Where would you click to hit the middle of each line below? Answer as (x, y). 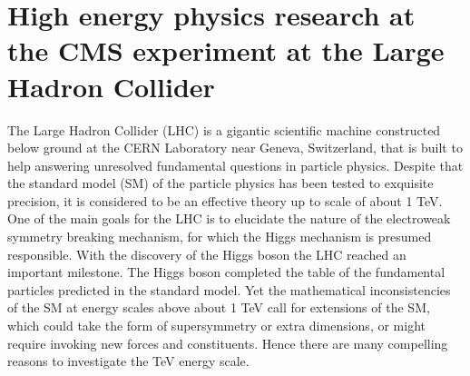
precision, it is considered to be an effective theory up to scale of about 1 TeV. (225, 200)
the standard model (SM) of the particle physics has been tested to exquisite (220, 183)
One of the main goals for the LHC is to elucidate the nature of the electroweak (229, 218)
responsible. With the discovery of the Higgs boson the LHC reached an (207, 254)
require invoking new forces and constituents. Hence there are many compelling (228, 343)
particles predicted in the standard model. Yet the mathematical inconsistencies (229, 289)
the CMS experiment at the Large (226, 50)
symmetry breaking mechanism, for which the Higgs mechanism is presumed (220, 237)
